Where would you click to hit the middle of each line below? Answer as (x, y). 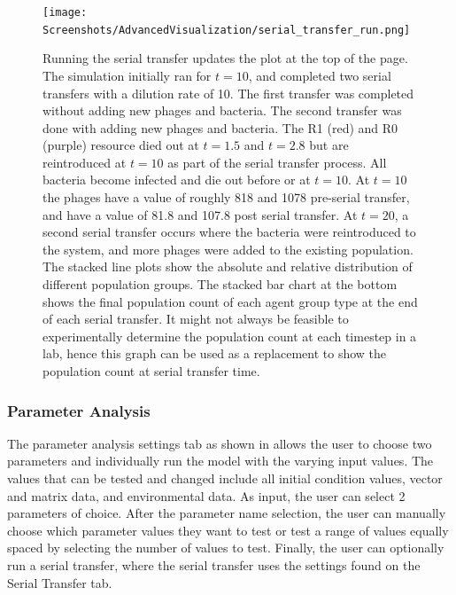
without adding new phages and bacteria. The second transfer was (222, 110)
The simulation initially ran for (127, 75)
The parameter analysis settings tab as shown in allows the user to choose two (220, 443)
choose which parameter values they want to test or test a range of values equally (228, 530)
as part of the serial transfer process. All (277, 162)
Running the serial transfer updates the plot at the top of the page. (225, 58)
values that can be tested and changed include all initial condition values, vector (225, 478)
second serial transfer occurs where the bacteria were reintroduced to (229, 232)
